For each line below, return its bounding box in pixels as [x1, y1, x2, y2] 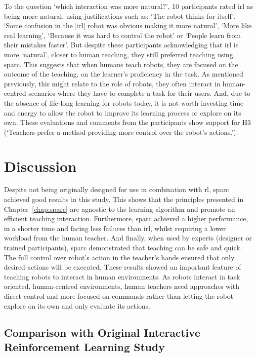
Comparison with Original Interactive [4, 324, 201, 340]
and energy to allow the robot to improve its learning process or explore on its [4, 107, 241, 118]
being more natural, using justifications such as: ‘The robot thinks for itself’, [4, 10, 236, 21]
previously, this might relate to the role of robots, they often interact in [4, 78, 220, 88]
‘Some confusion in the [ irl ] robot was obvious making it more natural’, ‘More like [4, 20, 252, 31]
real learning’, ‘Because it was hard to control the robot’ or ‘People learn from [4, 30, 241, 40]
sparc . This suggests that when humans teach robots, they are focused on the [4, 59, 238, 69]
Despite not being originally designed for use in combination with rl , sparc [4, 184, 229, 195]
